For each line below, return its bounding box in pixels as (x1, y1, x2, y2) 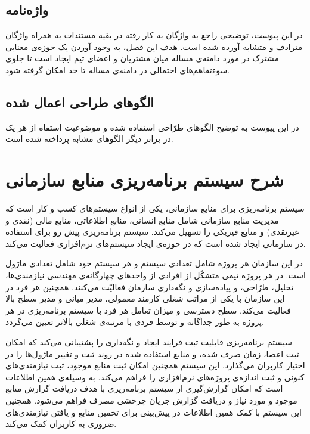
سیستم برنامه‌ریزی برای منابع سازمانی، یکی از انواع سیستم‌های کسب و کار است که (5, 202, 305, 215)
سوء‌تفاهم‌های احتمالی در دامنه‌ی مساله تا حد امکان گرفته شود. (5, 63, 230, 76)
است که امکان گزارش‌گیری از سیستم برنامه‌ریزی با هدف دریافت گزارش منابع (5, 382, 283, 395)
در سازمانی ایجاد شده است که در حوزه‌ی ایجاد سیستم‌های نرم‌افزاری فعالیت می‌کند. (5, 237, 306, 249)
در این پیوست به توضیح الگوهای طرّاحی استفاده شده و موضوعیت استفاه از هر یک (5, 120, 299, 133)
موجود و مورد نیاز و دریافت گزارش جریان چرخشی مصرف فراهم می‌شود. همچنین (5, 394, 297, 406)
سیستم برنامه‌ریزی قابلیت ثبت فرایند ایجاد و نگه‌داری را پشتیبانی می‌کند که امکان (5, 336, 293, 348)
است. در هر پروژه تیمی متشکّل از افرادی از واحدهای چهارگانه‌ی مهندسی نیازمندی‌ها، (5, 269, 306, 281)
